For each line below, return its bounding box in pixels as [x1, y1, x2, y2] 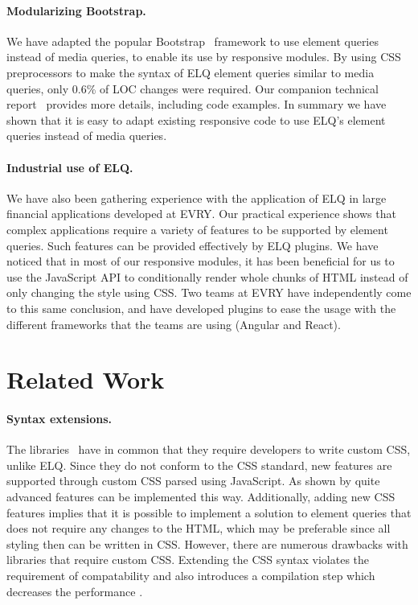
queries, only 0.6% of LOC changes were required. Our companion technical [6, 80, 379, 97]
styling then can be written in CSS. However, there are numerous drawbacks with [6, 535, 408, 552]
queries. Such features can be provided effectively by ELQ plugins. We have [6, 237, 379, 253]
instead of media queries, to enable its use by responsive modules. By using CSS [6, 48, 401, 65]
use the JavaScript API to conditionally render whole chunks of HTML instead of [6, 268, 408, 285]
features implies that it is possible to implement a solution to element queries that [6, 504, 412, 521]
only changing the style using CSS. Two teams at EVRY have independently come [6, 284, 412, 301]
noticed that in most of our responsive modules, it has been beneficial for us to [6, 253, 395, 270]
